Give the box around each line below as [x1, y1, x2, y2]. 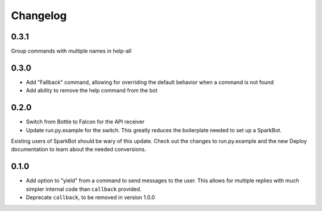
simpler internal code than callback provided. [26, 185, 142, 193]
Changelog [11, 9, 67, 22]
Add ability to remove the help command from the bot [26, 87, 158, 94]
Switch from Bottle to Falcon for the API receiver [26, 118, 145, 125]
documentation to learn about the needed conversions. [11, 146, 146, 153]
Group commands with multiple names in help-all [11, 48, 132, 55]
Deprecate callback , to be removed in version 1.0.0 [26, 194, 155, 201]
